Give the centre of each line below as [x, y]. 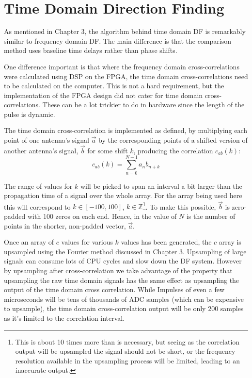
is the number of [211, 216]
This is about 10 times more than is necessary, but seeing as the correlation [127, 341]
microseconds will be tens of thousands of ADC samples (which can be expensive [124, 299]
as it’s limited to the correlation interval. [64, 318]
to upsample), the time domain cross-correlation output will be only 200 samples [124, 308]
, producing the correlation [173, 150]
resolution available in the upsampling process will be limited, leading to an [127, 360]
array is [230, 242]
